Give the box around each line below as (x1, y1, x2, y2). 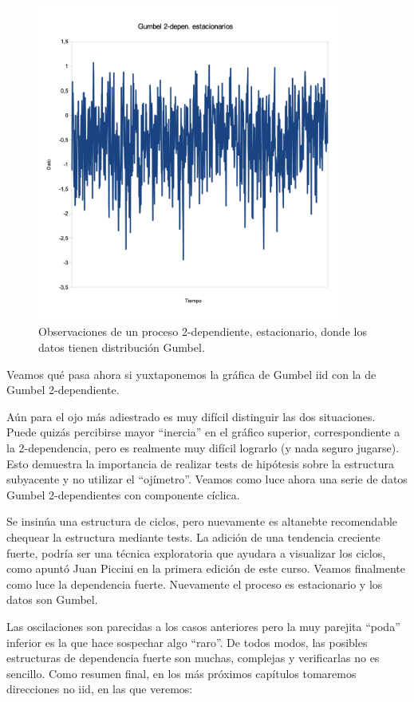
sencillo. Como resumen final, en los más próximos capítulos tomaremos (6, 665, 357, 681)
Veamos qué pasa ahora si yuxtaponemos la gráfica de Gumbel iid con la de (6, 365, 377, 382)
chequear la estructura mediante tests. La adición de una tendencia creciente (6, 529, 380, 546)
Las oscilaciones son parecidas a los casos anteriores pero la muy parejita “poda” (6, 617, 400, 634)
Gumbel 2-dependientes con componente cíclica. (6, 486, 240, 503)
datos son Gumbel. (6, 591, 98, 608)
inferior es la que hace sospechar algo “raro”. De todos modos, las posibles (6, 633, 368, 650)
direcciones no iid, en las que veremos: (6, 680, 193, 697)
